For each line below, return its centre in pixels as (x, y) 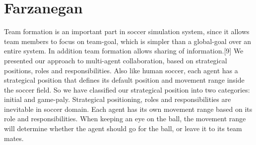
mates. (14, 138)
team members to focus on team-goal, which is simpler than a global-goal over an (128, 41)
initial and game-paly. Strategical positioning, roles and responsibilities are (118, 99)
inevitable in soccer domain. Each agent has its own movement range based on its (128, 109)
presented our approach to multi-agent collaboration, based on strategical (116, 60)
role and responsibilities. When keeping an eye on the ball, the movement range (125, 119)
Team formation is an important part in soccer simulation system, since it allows (127, 31)
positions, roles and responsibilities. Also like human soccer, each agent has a (121, 70)
